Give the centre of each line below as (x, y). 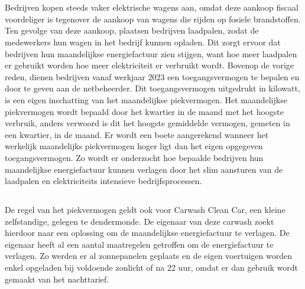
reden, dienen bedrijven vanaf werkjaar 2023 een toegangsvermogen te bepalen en (152, 76)
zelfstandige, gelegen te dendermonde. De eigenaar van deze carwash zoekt (139, 221)
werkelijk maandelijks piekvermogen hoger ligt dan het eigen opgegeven (134, 146)
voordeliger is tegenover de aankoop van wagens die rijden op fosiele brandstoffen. (153, 19)
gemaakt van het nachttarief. (57, 279)
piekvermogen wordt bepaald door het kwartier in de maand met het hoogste (144, 111)
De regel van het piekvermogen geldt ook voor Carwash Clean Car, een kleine (145, 210)
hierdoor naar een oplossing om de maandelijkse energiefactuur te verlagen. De (147, 233)
